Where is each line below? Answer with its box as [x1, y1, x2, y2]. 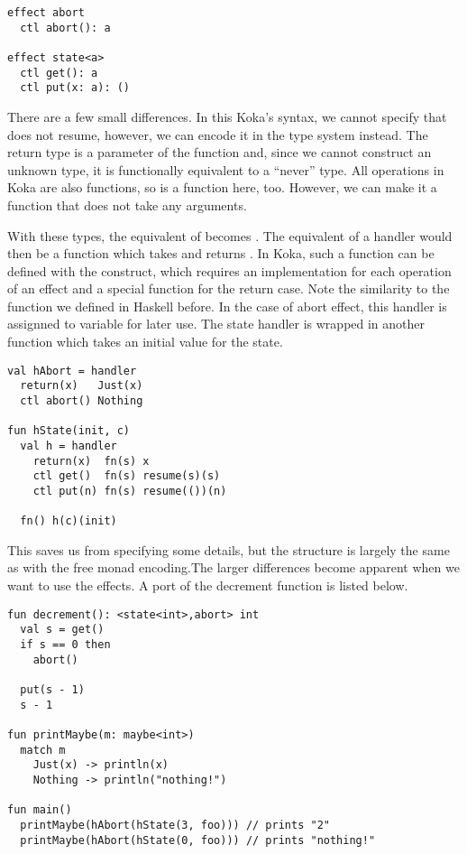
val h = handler [20, 439, 117, 452]
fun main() [7, 803, 72, 817]
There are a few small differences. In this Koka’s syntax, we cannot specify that [7, 107, 447, 125]
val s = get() [20, 623, 105, 636]
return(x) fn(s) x [32, 454, 150, 468]
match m [20, 743, 66, 757]
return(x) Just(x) [20, 379, 143, 393]
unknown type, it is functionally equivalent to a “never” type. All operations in [7, 160, 444, 179]
